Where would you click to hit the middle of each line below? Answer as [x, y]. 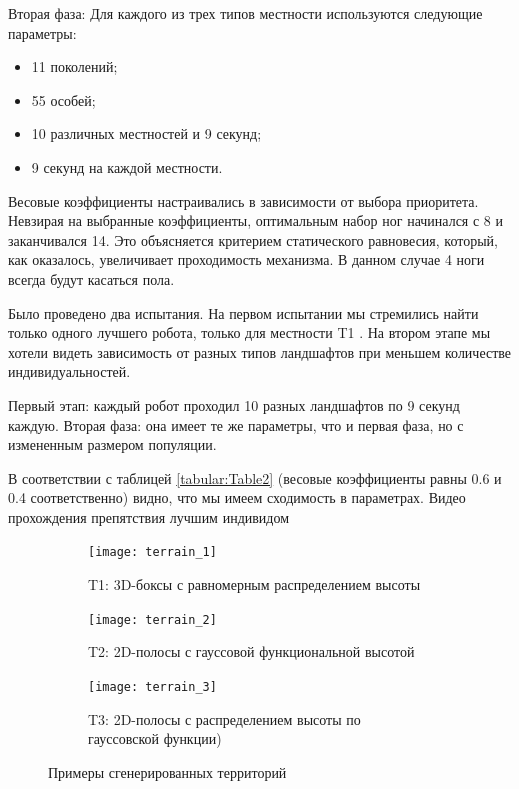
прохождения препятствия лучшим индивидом [149, 516]
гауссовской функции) [155, 738]
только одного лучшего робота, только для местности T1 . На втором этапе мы [249, 332]
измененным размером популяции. [112, 444]
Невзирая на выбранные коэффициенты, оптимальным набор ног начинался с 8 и [255, 220]
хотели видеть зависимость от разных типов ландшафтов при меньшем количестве [260, 351]
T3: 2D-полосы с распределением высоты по [224, 718]
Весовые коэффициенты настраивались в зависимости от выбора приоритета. [243, 200]
